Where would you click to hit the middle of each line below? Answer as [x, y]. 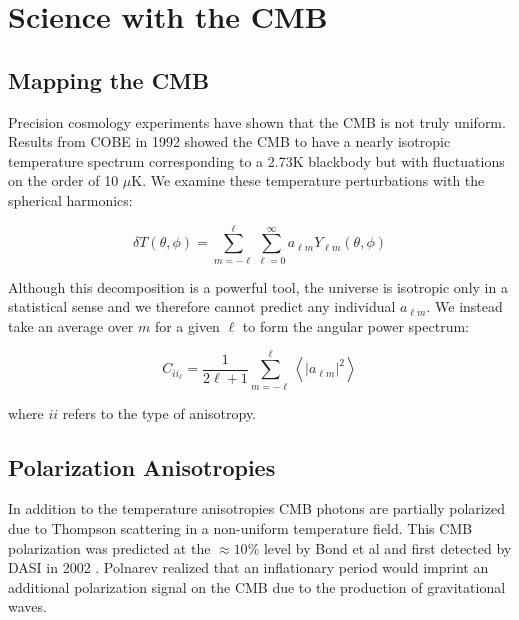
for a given [187, 325]
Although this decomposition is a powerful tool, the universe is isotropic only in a [258, 286]
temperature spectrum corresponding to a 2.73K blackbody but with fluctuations [256, 160]
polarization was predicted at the [109, 547]
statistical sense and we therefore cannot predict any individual [202, 306]
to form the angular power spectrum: [355, 325]
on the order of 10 [63, 180]
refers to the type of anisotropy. [159, 412]
